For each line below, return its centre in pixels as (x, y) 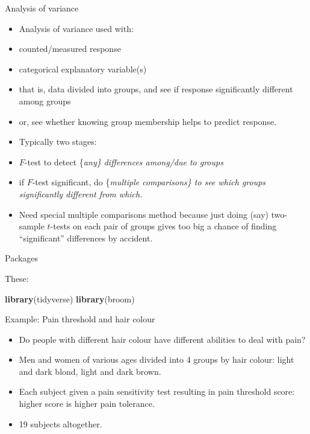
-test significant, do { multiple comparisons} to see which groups (149, 182)
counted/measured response (70, 49)
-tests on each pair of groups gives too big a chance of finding (163, 226)
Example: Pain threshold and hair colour (80, 319)
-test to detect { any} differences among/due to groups (124, 161)
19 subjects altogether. (60, 423)
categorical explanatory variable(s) (83, 69)
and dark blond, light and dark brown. (90, 371)
